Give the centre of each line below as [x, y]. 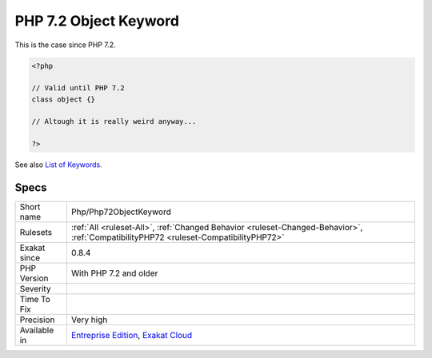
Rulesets [36, 233]
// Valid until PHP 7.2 [78, 88]
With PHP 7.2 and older [114, 273]
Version [34, 278]
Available [37, 330]
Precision [37, 320]
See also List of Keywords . [59, 165]
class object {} [64, 99]
